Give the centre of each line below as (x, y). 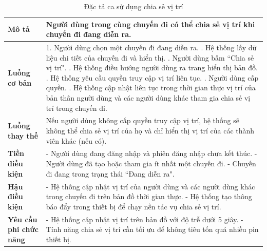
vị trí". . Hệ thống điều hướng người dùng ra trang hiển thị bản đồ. (152, 67)
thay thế (23, 135)
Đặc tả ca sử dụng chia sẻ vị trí (133, 6)
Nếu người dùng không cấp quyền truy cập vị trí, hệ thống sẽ (142, 120)
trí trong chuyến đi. (77, 108)
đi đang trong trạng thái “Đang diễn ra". (110, 173)
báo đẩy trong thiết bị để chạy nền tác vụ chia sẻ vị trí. (133, 206)
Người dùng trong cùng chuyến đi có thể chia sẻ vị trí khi (150, 24)
